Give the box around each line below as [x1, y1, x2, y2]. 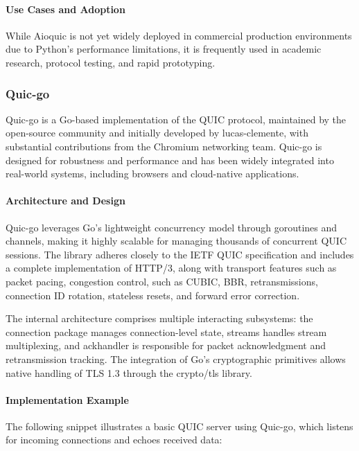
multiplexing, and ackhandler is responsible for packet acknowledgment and [6, 338, 326, 353]
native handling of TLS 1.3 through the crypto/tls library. [6, 365, 252, 380]
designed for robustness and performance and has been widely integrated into [6, 152, 334, 167]
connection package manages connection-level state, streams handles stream [6, 324, 327, 339]
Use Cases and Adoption [6, 1, 125, 16]
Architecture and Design [6, 193, 125, 208]
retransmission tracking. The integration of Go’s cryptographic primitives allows [6, 351, 346, 366]
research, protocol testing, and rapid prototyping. [6, 55, 216, 69]
